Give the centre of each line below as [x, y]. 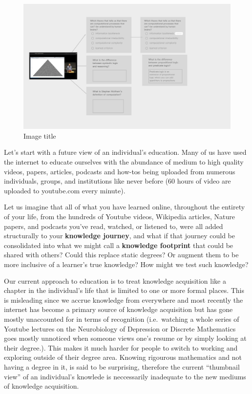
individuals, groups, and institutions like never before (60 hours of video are [117, 181]
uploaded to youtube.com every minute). [65, 190]
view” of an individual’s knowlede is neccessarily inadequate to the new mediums [125, 376]
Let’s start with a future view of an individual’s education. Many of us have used [125, 152]
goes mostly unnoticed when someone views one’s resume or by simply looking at [125, 338]
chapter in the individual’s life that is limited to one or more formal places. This [124, 290]
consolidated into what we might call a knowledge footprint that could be [119, 245]
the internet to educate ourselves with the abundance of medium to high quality [124, 162]
